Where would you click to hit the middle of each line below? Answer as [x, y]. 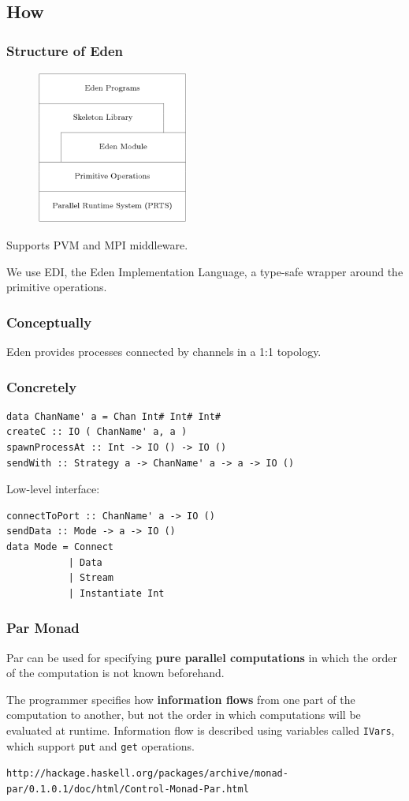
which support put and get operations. [100, 745]
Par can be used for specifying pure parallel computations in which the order [202, 657]
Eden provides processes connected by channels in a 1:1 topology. [164, 351]
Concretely [42, 386]
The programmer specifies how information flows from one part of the [181, 699]
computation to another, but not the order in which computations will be [184, 715]
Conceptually [49, 322]
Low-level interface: [53, 489]
